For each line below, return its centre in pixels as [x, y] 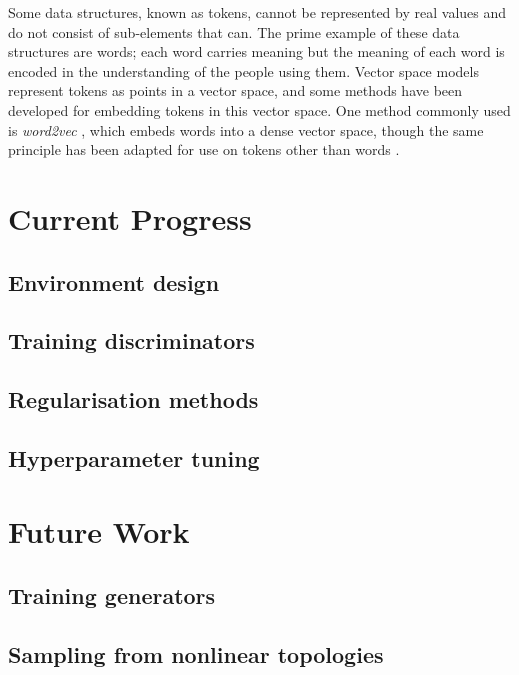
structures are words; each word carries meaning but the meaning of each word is [256, 51]
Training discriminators [131, 340]
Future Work [99, 531]
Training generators [112, 595]
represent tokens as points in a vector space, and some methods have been [235, 90]
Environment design [114, 281]
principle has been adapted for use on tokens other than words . [204, 149]
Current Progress [130, 217]
